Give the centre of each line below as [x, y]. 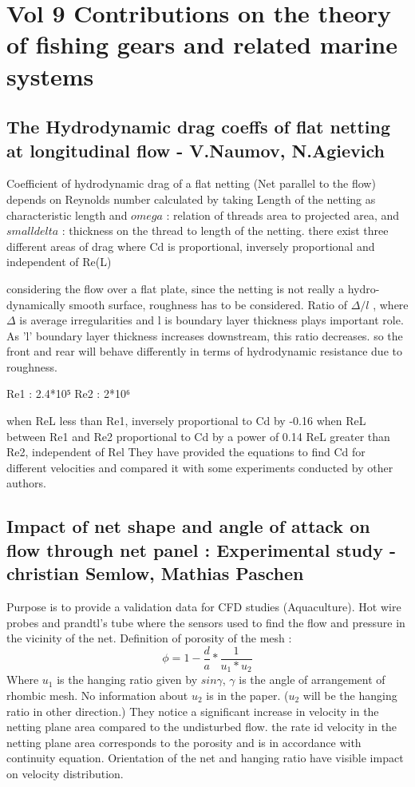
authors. [26, 483]
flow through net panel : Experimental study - [201, 549]
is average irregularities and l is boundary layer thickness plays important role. [211, 320]
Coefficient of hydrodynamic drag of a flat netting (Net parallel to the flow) [191, 183]
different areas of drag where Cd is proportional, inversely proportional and [191, 246]
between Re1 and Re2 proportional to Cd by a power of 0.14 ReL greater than [198, 436]
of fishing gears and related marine [202, 44]
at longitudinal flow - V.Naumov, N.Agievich [196, 150]
